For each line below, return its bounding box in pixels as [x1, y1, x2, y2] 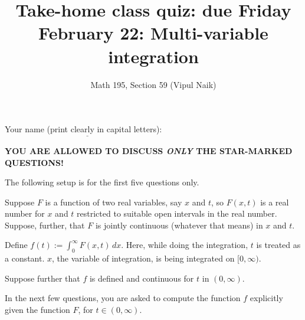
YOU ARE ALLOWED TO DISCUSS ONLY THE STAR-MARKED [5, 144, 293, 156]
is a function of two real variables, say [45, 195, 182, 208]
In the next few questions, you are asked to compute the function [5, 292, 241, 304]
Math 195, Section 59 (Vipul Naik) [90, 78, 217, 90]
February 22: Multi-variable [38, 21, 268, 45]
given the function [5, 303, 70, 316]
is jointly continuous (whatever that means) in [95, 218, 263, 231]
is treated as [256, 239, 301, 251]
